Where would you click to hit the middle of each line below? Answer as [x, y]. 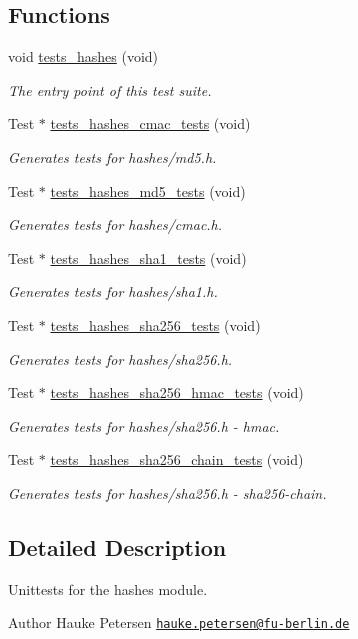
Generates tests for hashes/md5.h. [112, 156]
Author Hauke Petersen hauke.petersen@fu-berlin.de [179, 622]
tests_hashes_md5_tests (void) [148, 190]
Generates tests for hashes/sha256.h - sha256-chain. [167, 492]
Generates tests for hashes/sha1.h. [113, 291]
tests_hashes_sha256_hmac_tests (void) [177, 392]
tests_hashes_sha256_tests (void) [155, 324]
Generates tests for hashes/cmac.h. [115, 224]
